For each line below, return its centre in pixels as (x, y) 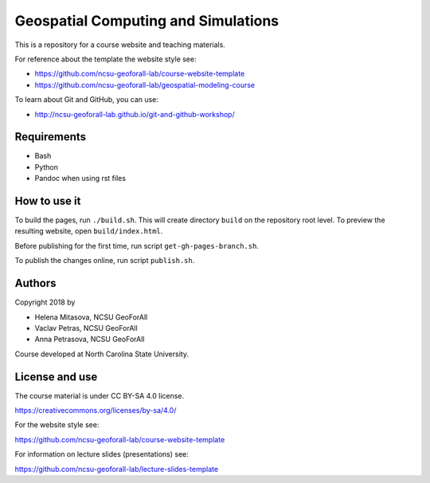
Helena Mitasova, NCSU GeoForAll (91, 317)
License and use (56, 377)
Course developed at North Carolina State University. (102, 354)
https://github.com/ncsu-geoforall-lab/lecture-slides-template (117, 469)
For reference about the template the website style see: (106, 59)
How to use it (48, 201)
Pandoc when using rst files (80, 179)
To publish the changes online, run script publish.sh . (105, 261)
